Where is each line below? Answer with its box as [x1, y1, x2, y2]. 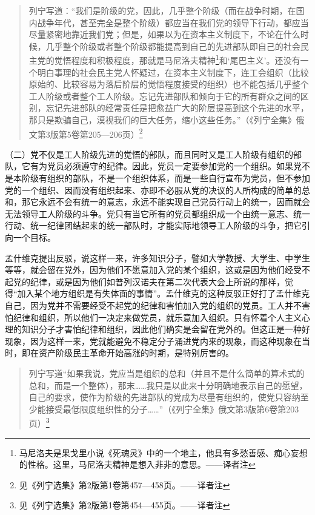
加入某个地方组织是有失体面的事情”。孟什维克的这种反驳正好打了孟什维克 [17, 287, 310, 300]
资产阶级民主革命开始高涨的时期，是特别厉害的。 [38, 346, 234, 359]
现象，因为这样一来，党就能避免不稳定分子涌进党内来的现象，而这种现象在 [5, 334, 302, 347]
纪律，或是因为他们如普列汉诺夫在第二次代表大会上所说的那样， [30, 275, 285, 288]
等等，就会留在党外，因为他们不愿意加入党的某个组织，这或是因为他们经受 [5, 263, 302, 276]
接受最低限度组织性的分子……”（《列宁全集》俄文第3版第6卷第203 [45, 402, 299, 415]
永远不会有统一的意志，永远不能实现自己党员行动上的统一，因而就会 [38, 195, 310, 208]
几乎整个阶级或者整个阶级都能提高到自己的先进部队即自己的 [45, 39, 283, 52]
